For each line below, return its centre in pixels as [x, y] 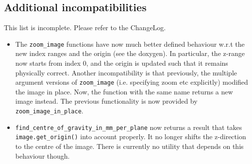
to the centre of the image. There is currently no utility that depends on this [129, 146]
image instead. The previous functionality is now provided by [106, 101]
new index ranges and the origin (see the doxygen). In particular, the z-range [130, 53]
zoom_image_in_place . [49, 111]
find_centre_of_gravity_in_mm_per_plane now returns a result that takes [129, 127]
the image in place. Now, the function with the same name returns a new [124, 91]
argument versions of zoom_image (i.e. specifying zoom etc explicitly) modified [132, 82]
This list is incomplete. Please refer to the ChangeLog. [85, 27]
